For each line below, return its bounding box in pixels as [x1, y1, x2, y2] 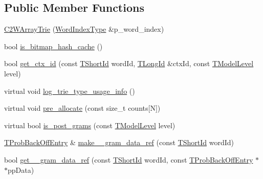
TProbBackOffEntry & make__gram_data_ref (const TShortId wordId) [4, 137, 234, 148]
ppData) [8, 164, 34, 175]
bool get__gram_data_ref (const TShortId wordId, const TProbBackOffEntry [4, 154, 253, 165]
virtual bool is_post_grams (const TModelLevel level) [4, 120, 176, 130]
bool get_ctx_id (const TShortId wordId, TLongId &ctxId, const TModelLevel [4, 58, 254, 69]
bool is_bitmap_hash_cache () [4, 41, 103, 51]
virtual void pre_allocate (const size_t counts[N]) [4, 103, 161, 113]
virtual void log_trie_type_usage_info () [4, 85, 135, 96]
